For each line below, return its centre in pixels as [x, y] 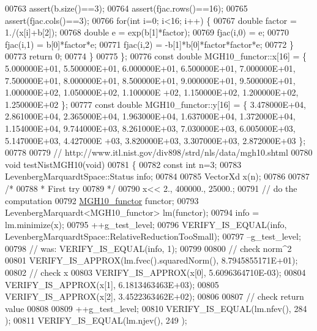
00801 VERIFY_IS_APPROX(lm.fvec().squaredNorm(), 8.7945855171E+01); [151, 260]
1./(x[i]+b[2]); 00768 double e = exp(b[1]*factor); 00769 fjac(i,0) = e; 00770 [147, 32]
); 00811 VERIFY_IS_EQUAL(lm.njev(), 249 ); [96, 320]
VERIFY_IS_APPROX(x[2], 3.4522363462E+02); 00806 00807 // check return [155, 296]
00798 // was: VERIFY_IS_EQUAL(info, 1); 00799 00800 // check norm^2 [148, 248]
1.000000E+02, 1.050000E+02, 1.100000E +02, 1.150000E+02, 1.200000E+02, [152, 92]
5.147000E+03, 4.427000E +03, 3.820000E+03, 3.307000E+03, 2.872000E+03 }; [155, 140]
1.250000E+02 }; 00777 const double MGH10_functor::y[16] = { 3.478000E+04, [155, 104]
